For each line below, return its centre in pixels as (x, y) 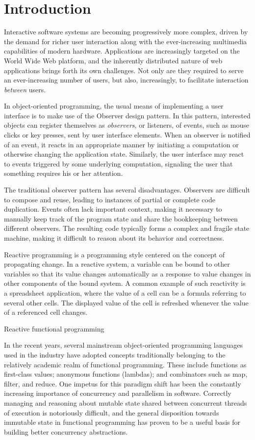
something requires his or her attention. (64, 173)
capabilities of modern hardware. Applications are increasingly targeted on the (122, 51)
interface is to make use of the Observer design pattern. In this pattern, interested (127, 115)
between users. (25, 89)
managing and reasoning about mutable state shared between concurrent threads (126, 402)
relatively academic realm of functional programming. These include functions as (125, 364)
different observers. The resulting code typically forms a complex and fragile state (127, 228)
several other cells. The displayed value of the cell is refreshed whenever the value (126, 302)
